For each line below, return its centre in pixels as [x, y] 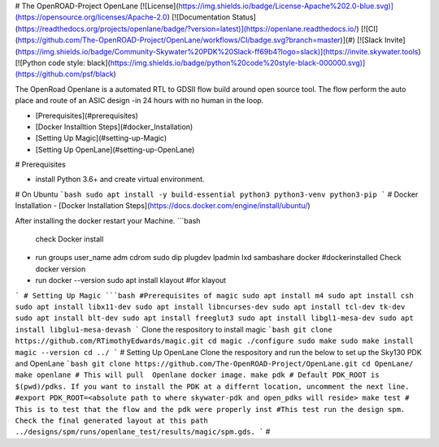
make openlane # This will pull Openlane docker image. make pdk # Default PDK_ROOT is [197, 375]
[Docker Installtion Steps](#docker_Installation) [114, 127]
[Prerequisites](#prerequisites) [87, 115]
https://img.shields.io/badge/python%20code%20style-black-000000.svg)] [238, 63]
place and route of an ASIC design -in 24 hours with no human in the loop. [139, 101]
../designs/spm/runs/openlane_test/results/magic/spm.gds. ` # [143, 432]
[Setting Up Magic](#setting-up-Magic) [101, 138]
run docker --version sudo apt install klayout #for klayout [131, 280]
